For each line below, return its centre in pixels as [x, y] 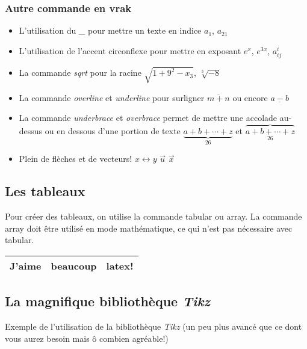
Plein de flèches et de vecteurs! [76, 159]
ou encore [250, 97]
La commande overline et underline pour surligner [112, 97]
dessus [31, 130]
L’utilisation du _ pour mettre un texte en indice [110, 30]
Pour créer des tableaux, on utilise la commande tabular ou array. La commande [153, 216]
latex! [120, 265]
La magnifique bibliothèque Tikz [107, 301]
